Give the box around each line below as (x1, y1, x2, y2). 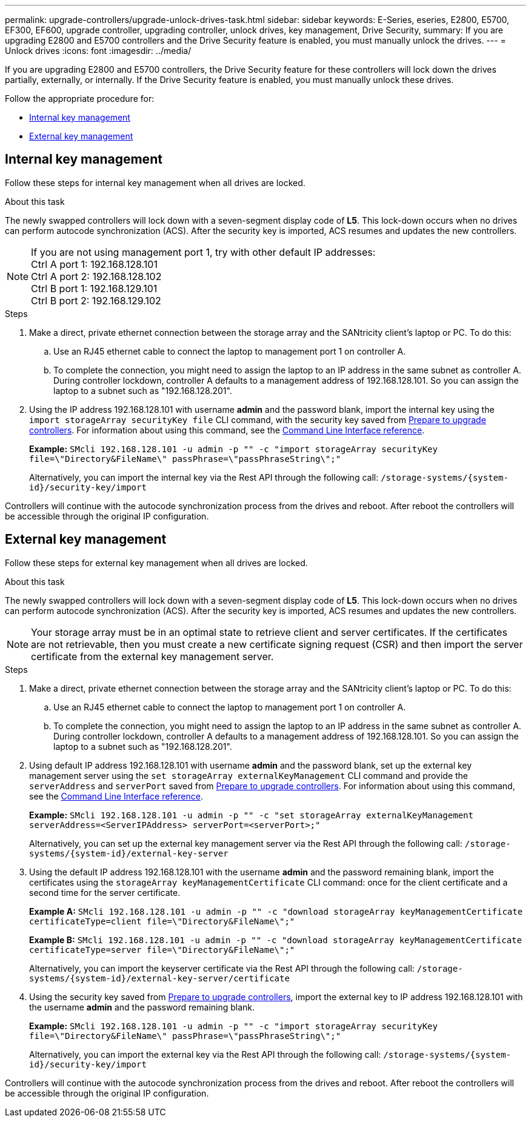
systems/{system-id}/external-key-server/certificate (29, 973, 290, 983)
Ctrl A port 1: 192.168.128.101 (31, 258, 158, 270)
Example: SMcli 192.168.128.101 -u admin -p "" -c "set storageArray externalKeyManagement (29, 809, 473, 820)
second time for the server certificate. (29, 887, 181, 898)
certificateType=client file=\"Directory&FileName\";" (29, 916, 295, 926)
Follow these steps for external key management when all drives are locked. (5, 557, 308, 568)
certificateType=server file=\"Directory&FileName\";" (29, 944, 295, 955)
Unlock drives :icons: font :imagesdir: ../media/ (5, 45, 192, 56)
